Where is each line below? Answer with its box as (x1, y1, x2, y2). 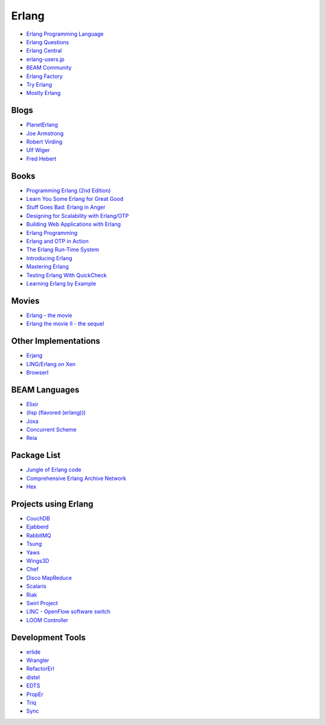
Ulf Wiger (26, 146, 51, 154)
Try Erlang (26, 80, 53, 88)
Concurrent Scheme (26, 426, 77, 433)
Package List (11, 450, 61, 461)
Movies (11, 295, 40, 306)
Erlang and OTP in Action (26, 238, 89, 244)
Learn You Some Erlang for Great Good (26, 195, 124, 203)
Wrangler (26, 657, 50, 664)
